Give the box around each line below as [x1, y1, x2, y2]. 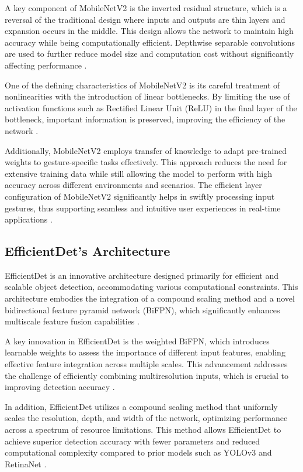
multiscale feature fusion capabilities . [5, 315, 140, 327]
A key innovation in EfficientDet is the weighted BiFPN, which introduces [5, 334, 270, 347]
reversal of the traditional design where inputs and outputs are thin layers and [5, 13, 285, 25]
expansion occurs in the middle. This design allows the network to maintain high [5, 25, 294, 37]
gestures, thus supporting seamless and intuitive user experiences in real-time [5, 201, 281, 214]
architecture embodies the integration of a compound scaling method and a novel [5, 292, 295, 305]
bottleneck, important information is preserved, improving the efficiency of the [5, 113, 285, 125]
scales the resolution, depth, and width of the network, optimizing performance [5, 412, 288, 424]
